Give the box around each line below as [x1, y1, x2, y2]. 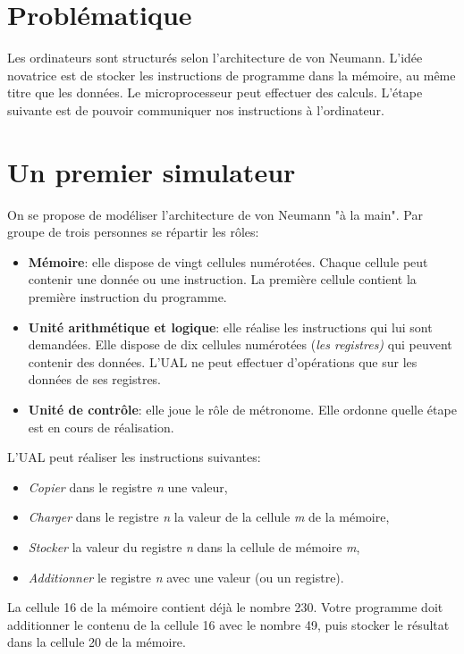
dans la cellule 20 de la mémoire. [7, 633, 186, 651]
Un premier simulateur [7, 153, 296, 189]
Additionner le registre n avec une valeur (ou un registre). [28, 567, 344, 586]
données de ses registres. [28, 370, 162, 389]
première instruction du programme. [28, 288, 227, 306]
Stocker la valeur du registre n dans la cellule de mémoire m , [28, 537, 360, 556]
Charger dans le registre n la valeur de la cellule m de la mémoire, [28, 507, 390, 526]
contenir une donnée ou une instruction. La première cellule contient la [28, 270, 417, 289]
